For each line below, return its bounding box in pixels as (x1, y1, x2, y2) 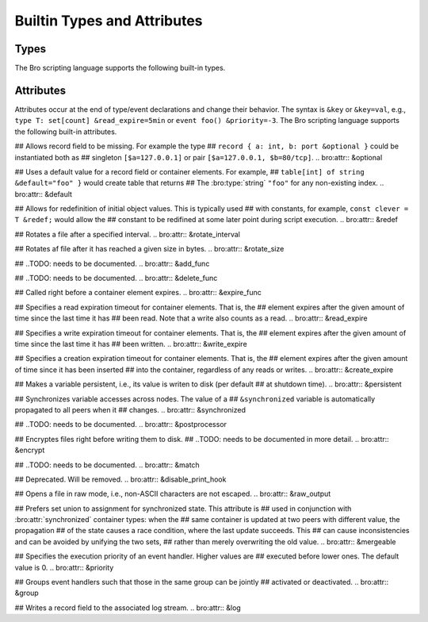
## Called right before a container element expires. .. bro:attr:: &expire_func (14, 288, 262, 298)
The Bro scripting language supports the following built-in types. (14, 63, 226, 73)
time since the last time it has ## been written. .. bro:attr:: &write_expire (14, 340, 247, 348)
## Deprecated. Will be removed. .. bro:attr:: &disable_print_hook (14, 474, 227, 484)
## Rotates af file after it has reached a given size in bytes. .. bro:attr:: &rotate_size (14, 244, 285, 254)
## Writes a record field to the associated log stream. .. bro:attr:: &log (14, 603, 241, 612)
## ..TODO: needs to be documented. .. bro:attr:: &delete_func (14, 274, 218, 283)
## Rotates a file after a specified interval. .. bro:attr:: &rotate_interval (14, 229, 241, 239)
